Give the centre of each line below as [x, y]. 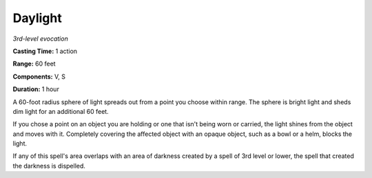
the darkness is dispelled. [49, 166]
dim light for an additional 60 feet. [61, 111]
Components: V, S [39, 77]
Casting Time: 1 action [45, 51]
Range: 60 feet [34, 64]
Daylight [37, 18]
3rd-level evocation [40, 39]
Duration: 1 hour [36, 89]
